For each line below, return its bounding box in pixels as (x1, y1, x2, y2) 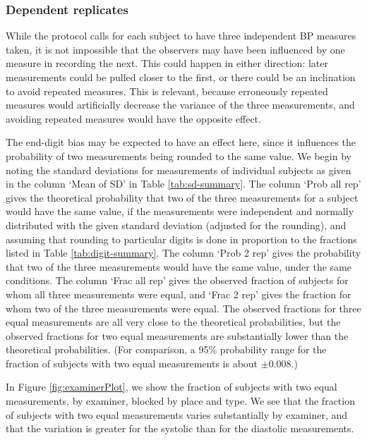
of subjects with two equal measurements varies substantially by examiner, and (6, 407, 348, 422)
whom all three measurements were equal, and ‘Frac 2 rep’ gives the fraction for (6, 286, 351, 301)
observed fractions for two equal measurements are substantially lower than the (6, 328, 349, 343)
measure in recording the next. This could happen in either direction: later (6, 56, 328, 71)
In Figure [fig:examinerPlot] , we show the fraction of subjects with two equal (6, 379, 337, 394)
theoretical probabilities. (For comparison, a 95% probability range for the (6, 342, 327, 357)
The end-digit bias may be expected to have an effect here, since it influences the (6, 135, 356, 149)
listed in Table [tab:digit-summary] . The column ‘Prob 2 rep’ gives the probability (6, 245, 361, 260)
